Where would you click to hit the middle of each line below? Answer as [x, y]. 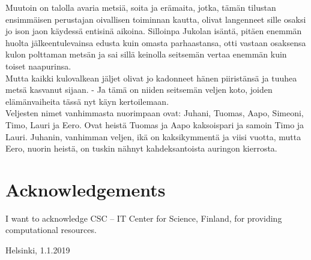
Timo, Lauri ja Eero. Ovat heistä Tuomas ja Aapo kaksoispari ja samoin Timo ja [155, 124]
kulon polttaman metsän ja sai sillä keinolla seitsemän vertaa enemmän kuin [146, 54]
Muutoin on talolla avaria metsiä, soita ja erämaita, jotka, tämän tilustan [141, 7]
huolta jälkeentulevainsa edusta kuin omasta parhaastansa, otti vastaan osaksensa [156, 42]
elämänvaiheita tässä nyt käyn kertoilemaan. [87, 101]
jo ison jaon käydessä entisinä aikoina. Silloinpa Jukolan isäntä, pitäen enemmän [154, 31]
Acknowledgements [86, 189]
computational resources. [51, 230]
